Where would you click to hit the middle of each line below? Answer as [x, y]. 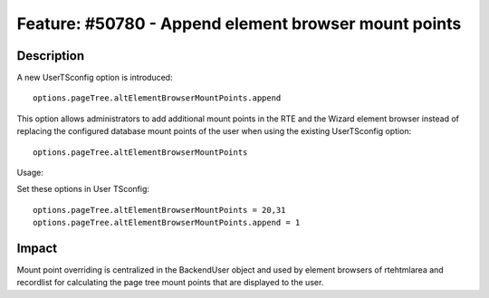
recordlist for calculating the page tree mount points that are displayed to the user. [170, 283]
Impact [37, 248]
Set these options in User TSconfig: [83, 189]
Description [51, 56]
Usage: [30, 173]
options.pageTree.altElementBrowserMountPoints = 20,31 [159, 210]
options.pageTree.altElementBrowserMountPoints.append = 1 [167, 223]
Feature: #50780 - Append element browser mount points [239, 24]
